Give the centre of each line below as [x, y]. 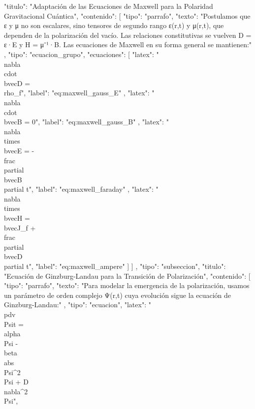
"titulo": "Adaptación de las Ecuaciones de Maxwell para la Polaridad [109, 6]
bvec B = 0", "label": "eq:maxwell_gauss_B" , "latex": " [86, 122]
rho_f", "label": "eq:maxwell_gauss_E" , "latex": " [79, 93]
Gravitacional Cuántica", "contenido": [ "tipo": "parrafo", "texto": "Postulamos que [127, 15]
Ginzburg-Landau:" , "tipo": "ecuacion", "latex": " [78, 305]
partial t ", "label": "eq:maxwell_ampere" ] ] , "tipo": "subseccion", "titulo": [115, 266]
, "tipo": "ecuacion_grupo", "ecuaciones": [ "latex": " [81, 54]
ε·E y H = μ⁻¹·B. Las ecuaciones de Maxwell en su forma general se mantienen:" [128, 44]
